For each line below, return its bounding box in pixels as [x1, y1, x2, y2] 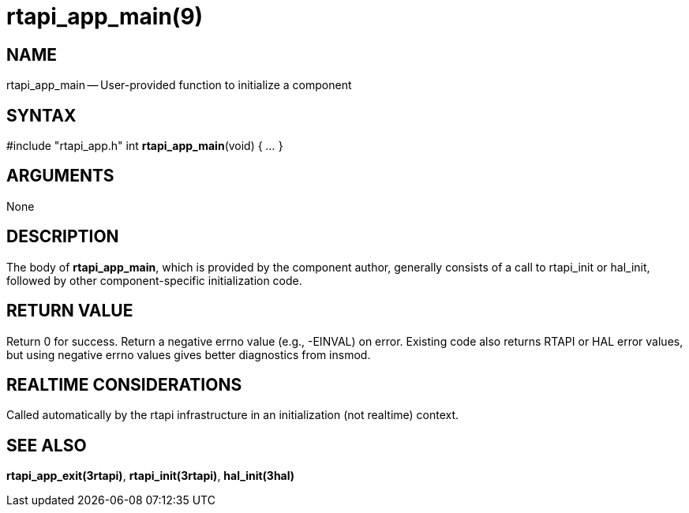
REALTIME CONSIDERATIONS [6, 374, 242, 395]
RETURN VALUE [6, 301, 133, 321]
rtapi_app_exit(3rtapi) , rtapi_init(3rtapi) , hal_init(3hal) [6, 469, 295, 483]
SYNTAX [6, 105, 77, 125]
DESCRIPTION [6, 227, 119, 247]
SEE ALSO [6, 435, 87, 455]
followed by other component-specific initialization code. [6, 273, 302, 287]
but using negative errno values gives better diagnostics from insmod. [6, 347, 371, 361]
